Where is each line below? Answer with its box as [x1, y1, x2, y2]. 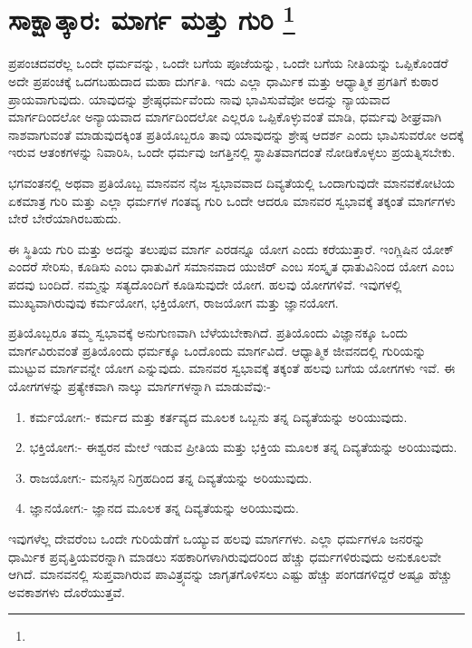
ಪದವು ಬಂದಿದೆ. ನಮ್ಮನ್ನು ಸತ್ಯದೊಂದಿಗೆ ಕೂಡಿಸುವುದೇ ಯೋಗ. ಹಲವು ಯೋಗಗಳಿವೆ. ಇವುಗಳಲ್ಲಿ [8, 274, 402, 293]
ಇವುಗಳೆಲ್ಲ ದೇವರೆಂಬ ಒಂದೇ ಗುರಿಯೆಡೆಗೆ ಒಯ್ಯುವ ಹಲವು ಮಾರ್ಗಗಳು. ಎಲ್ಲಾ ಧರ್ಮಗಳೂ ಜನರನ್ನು [8, 528, 426, 547]
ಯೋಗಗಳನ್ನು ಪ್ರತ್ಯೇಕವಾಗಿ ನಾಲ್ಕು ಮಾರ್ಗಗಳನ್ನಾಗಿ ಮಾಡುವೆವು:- [8, 376, 271, 395]
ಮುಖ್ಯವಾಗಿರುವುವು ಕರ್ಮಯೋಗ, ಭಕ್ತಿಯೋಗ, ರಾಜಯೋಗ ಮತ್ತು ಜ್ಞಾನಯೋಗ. [8, 292, 339, 311]
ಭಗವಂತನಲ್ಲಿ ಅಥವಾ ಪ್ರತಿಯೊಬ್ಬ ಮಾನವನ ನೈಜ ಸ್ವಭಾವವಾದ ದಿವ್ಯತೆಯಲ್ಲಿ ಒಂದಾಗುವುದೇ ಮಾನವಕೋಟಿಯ [8, 173, 456, 192]
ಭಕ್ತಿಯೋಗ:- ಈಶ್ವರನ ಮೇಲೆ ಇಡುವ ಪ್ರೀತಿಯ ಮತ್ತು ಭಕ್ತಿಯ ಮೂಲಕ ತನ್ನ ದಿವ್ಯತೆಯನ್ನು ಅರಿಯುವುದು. [29, 437, 458, 457]
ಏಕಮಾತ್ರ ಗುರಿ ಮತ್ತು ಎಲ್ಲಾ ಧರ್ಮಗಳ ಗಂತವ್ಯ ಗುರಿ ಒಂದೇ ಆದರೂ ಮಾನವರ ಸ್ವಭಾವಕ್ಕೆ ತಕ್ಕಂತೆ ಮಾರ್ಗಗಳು [8, 191, 456, 210]
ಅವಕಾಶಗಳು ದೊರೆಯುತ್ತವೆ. [8, 582, 125, 601]
